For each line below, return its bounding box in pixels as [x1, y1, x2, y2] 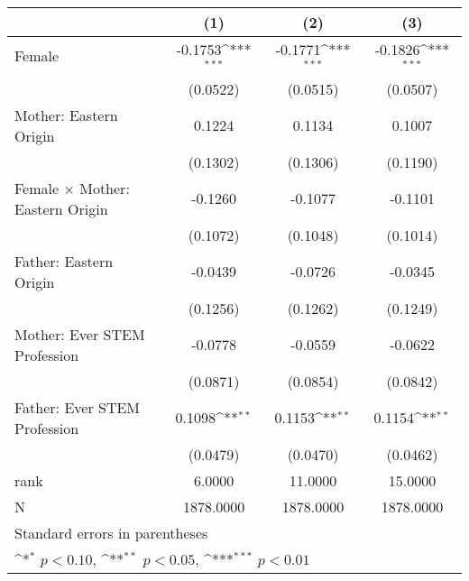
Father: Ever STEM [14, 396, 141, 418]
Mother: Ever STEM [14, 323, 145, 345]
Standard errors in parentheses [14, 521, 208, 543]
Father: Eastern [14, 250, 114, 272]
